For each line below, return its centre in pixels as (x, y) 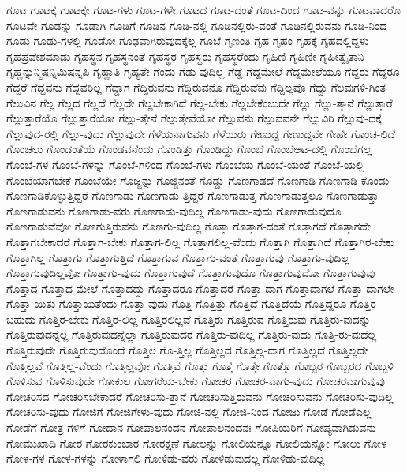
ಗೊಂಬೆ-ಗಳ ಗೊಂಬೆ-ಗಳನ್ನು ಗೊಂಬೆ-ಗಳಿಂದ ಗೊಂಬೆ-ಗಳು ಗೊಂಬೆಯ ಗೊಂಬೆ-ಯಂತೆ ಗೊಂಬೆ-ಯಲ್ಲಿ (185, 164)
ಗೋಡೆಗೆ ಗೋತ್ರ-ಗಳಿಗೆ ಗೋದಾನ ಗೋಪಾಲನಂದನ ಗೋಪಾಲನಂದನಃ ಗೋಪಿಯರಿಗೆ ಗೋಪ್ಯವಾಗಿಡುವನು (191, 427)
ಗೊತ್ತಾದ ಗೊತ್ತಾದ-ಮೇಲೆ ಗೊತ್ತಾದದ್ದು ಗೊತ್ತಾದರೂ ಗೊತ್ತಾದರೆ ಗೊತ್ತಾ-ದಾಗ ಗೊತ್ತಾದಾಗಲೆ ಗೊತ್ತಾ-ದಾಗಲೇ (200, 288)
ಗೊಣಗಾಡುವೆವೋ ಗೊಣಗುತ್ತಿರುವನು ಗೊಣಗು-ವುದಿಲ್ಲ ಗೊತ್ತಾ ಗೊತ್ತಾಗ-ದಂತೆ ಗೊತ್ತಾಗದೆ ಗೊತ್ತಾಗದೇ (189, 226)
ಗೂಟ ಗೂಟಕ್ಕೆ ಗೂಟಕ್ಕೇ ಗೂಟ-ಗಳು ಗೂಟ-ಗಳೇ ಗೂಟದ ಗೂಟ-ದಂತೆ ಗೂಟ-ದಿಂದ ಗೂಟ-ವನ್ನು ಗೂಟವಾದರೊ (203, 9)
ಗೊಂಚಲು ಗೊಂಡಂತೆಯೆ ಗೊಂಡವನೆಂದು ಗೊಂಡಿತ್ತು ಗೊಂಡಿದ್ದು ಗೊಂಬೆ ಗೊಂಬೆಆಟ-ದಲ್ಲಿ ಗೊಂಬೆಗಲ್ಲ (189, 149)
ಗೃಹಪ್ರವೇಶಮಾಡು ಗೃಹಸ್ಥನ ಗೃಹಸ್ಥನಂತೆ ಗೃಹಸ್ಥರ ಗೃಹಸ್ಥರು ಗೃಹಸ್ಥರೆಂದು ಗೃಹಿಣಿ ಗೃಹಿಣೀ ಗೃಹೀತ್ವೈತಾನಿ (185, 56)
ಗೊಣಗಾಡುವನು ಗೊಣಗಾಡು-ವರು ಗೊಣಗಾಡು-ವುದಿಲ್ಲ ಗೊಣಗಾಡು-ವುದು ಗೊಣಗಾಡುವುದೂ (174, 210)
